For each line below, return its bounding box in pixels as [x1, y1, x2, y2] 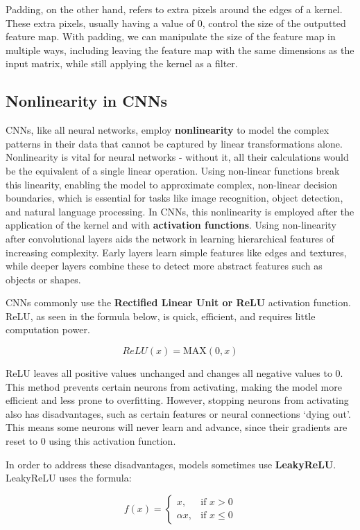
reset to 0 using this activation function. [6, 434, 176, 448]
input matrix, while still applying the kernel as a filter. [6, 56, 238, 71]
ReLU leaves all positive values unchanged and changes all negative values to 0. [6, 366, 343, 380]
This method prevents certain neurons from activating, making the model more [6, 379, 342, 394]
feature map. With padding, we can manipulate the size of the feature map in [6, 29, 336, 44]
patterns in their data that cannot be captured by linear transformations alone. [6, 136, 343, 150]
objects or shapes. [6, 272, 81, 286]
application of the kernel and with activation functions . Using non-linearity [6, 218, 336, 232]
